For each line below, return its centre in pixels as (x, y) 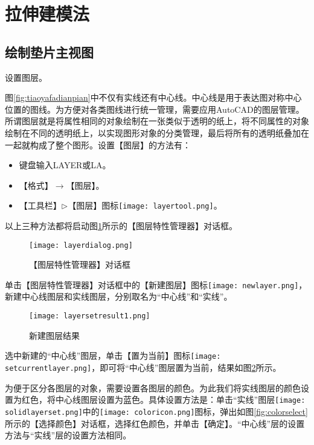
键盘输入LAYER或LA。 (65, 165)
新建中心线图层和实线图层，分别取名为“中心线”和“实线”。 (119, 296)
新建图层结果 (54, 335)
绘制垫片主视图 (49, 52)
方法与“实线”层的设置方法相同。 (68, 435)
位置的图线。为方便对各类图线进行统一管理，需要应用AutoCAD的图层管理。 (155, 109)
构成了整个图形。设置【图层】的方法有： (110, 144)
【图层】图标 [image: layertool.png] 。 (145, 205)
